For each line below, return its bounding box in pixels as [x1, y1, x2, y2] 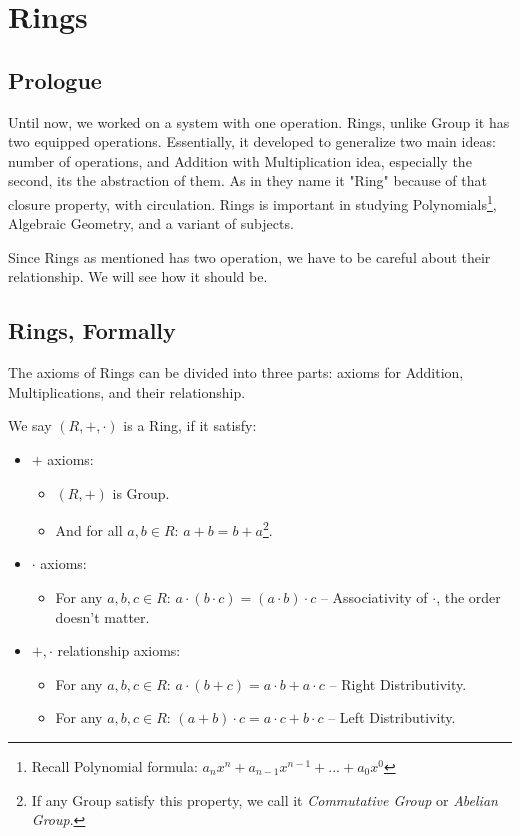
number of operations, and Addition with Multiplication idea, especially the [8, 150, 472, 171]
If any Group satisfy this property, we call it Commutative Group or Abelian [31, 789, 498, 810]
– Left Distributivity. [328, 707, 456, 728]
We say [8, 415, 52, 436]
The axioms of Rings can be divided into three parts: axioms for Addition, [8, 362, 464, 383]
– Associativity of [320, 587, 428, 607]
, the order [436, 587, 501, 607]
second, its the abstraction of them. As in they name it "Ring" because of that [8, 170, 487, 191]
